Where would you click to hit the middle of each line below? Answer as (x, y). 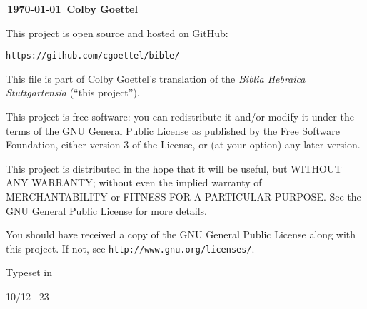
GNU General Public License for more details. (107, 210)
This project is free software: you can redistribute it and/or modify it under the (180, 117)
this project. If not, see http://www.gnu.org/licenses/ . (130, 248)
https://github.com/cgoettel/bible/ (93, 56)
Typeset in (29, 272)
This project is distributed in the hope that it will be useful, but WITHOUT (174, 168)
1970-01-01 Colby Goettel (72, 9)
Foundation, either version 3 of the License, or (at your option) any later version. (183, 145)
